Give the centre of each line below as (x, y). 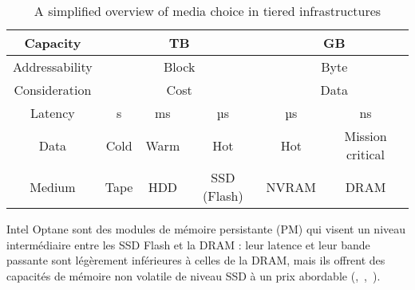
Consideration (53, 90)
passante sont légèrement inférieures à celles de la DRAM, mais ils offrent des (196, 260)
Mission (366, 136)
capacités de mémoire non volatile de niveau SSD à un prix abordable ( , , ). (194, 275)
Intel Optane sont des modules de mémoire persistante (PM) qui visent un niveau (206, 229)
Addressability (53, 67)
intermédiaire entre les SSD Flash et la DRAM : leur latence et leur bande (188, 244)
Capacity (53, 43)
